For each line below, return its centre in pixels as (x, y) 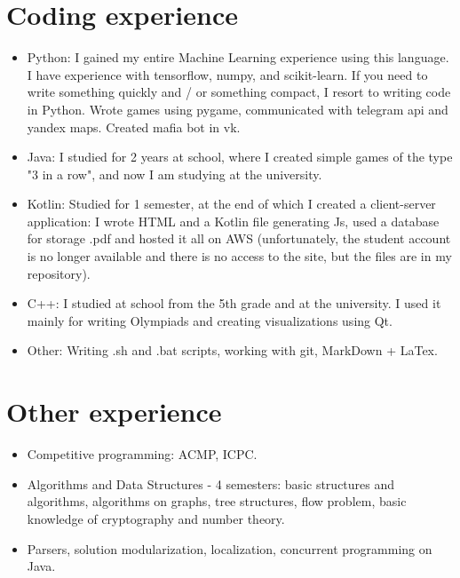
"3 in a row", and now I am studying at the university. (174, 174)
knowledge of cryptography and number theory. (156, 518)
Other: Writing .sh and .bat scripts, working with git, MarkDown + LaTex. (232, 350)
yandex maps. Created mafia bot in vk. (134, 127)
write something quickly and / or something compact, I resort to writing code (239, 92)
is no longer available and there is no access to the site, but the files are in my (239, 256)
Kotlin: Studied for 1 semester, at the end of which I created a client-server (231, 204)
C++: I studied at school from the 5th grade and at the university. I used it (234, 303)
